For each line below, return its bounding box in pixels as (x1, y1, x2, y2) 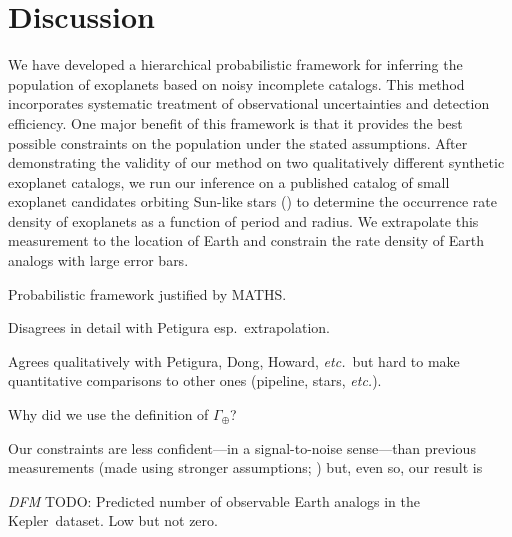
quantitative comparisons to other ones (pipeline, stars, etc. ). (8, 370, 382, 391)
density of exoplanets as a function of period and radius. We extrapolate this (8, 210, 479, 231)
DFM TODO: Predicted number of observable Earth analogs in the (8, 490, 420, 511)
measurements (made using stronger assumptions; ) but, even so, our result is (8, 457, 483, 478)
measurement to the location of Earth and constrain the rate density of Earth (8, 230, 485, 251)
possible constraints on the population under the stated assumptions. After (8, 132, 468, 153)
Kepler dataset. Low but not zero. (8, 510, 218, 531)
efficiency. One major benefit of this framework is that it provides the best (8, 112, 463, 133)
